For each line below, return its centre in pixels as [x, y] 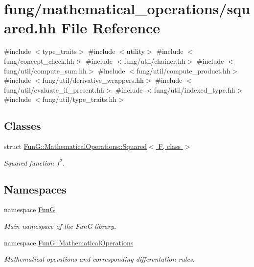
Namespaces [35, 189]
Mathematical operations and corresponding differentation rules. [99, 259]
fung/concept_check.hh [39, 61]
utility [136, 51]
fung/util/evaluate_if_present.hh [54, 89]
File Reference [111, 28]
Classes [23, 126]
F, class [170, 146]
